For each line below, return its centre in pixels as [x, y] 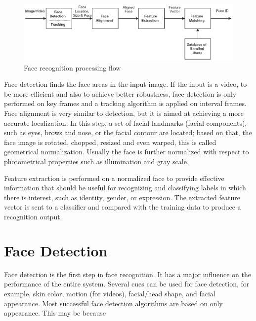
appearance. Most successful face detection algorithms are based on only [113, 303]
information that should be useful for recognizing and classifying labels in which [125, 188]
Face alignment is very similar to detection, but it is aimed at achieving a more [124, 113]
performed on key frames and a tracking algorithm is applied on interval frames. [125, 103]
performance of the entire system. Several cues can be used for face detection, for [127, 284]
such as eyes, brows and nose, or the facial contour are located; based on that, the [128, 132]
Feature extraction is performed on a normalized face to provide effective [114, 178]
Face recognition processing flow [72, 67]
